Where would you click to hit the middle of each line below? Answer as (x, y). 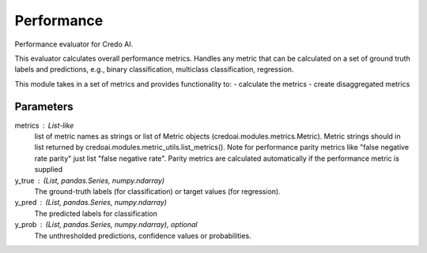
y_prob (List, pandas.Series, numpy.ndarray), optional (106, 225)
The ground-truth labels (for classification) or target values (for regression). (157, 191)
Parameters (44, 106)
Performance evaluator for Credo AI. (74, 44)
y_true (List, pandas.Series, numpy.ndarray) (90, 180)
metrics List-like (44, 125)
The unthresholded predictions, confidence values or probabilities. (143, 236)
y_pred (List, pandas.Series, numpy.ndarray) (91, 203)
